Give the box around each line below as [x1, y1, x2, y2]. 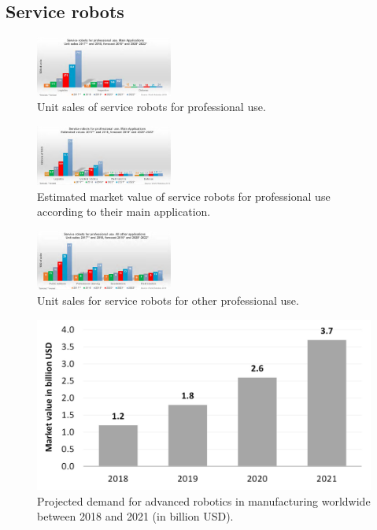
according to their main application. [37, 203, 211, 220]
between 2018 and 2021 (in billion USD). [37, 508, 234, 524]
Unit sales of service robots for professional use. [37, 98, 266, 115]
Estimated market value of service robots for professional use [37, 187, 331, 204]
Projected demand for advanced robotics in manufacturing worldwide [37, 492, 371, 509]
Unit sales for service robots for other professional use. [37, 292, 299, 309]
